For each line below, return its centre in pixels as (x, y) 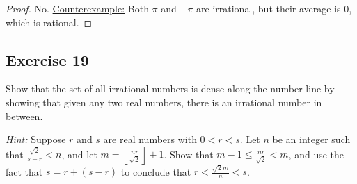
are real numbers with (150, 139)
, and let (79, 154)
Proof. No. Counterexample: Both (77, 8)
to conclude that (156, 171)
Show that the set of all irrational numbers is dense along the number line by (170, 89)
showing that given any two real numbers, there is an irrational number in (164, 102)
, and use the (316, 154)
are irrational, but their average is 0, (274, 8)
